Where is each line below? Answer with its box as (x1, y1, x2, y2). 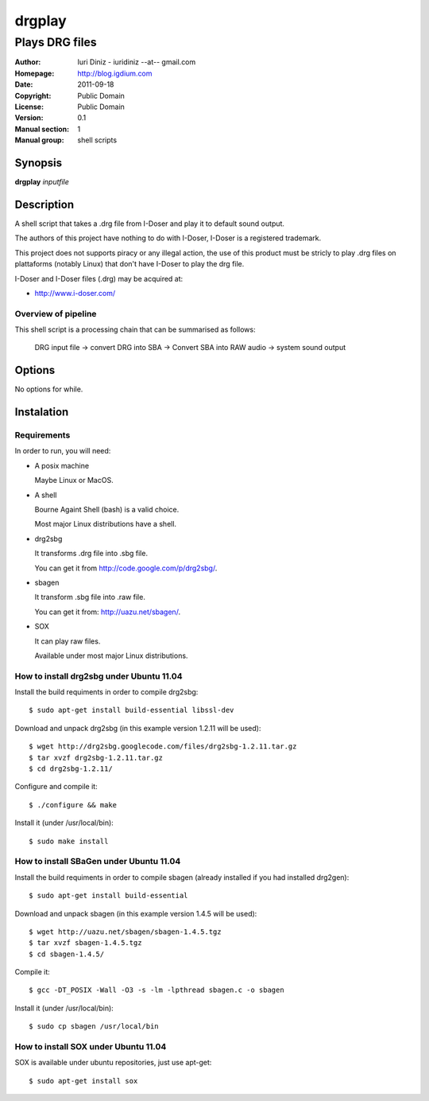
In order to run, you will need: (14, 446, 111, 456)
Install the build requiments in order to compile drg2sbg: (14, 687, 199, 697)
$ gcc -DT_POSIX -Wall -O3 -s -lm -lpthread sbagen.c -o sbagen (29, 986, 285, 994)
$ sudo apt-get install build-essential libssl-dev (29, 706, 234, 715)
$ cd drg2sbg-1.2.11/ (29, 764, 113, 773)
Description (14, 197, 75, 211)
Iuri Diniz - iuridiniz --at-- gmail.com (77, 57, 196, 67)
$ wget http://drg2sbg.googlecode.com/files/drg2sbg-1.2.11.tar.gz (29, 742, 297, 751)
